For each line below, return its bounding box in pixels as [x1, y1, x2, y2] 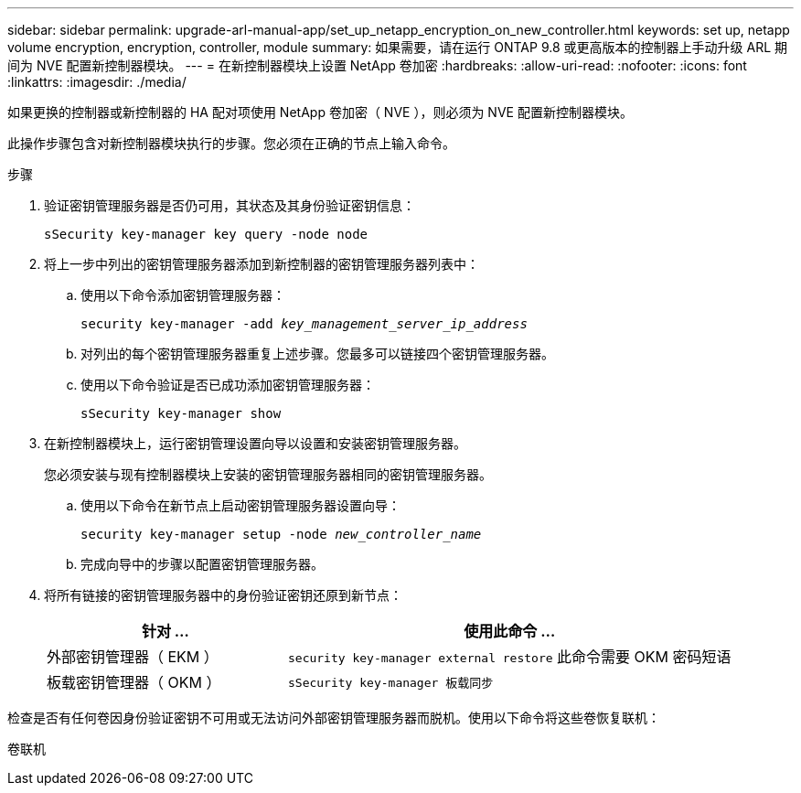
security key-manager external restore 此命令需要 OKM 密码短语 [287, 648, 732, 666]
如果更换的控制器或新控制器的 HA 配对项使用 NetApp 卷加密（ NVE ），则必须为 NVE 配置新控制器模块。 [7, 104, 633, 120]
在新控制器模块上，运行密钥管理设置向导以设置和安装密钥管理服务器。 [44, 435, 466, 451]
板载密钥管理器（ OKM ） [47, 673, 221, 691]
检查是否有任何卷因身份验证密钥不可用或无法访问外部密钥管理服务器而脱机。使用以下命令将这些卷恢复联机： [7, 710, 660, 725]
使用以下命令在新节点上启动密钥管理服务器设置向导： [80, 498, 400, 513]
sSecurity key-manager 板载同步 [287, 675, 494, 690]
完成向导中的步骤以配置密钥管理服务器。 [80, 556, 324, 572]
